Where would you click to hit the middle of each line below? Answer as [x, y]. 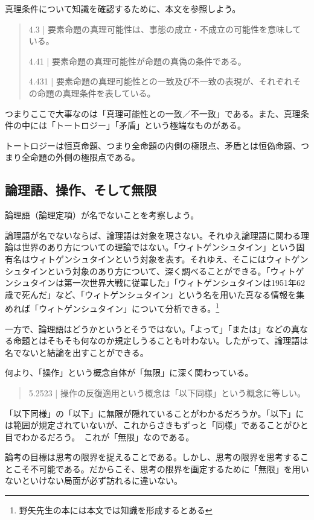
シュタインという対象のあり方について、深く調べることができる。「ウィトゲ [155, 271]
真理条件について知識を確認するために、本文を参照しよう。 [123, 8]
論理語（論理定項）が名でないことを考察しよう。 [102, 215]
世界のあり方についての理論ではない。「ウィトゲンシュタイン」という [159, 247]
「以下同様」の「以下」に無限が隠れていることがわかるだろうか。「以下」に [155, 413]
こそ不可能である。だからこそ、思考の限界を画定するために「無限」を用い [161, 468]
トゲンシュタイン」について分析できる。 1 [137, 307]
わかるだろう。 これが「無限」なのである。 [108, 436]
